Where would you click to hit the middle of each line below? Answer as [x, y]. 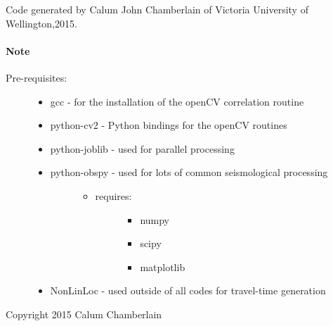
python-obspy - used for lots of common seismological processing [189, 172]
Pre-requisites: [37, 77]
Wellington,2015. [41, 23]
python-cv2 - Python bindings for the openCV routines [169, 125]
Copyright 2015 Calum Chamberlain [84, 314]
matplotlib [163, 267]
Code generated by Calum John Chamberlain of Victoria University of [157, 9]
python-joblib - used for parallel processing [142, 148]
